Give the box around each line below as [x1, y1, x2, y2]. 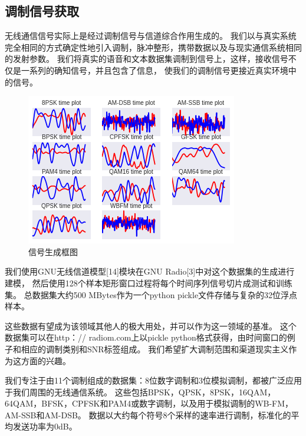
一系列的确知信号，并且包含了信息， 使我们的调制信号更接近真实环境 [21, 64, 288, 76]
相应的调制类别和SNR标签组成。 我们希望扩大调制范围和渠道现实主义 [21, 342, 289, 355]
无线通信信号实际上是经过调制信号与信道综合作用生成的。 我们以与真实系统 [5, 29, 297, 42]
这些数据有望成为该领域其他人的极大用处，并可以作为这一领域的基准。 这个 [5, 319, 297, 332]
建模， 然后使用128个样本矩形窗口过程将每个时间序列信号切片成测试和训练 [5, 276, 292, 289]
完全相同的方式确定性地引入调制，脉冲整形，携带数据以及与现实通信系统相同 [5, 41, 302, 53]
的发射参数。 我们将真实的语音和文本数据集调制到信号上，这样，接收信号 [5, 52, 288, 65]
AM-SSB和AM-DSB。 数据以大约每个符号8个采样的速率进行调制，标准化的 [5, 408, 291, 421]
